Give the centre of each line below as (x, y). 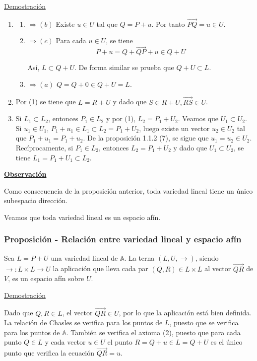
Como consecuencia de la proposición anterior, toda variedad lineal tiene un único (128, 190)
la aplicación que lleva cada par (100, 268)
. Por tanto (168, 24)
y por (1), (121, 118)
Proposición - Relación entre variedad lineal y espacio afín (123, 239)
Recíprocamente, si (44, 147)
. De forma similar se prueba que (124, 67)
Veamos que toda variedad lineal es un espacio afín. (82, 217)
